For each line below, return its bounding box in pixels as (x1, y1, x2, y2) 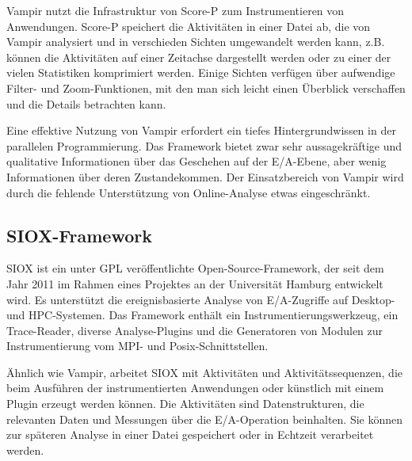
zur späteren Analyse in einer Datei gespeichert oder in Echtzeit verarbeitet (6, 426, 374, 443)
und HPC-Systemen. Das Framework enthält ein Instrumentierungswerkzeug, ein (6, 307, 399, 323)
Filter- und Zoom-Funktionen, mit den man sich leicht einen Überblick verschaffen (6, 79, 406, 96)
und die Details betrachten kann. (6, 95, 166, 112)
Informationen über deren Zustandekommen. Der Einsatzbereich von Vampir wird (6, 168, 404, 185)
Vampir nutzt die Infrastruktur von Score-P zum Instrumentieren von (6, 2, 345, 18)
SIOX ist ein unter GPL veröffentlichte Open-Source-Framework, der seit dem (6, 260, 384, 276)
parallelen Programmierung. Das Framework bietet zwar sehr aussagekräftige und (6, 137, 402, 154)
